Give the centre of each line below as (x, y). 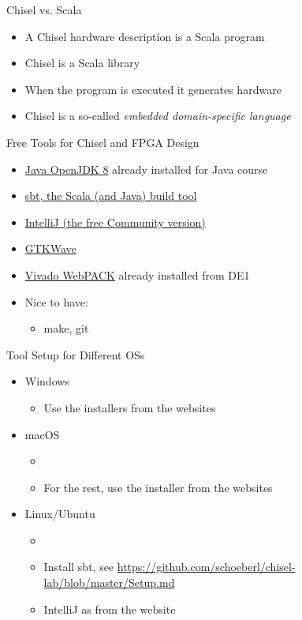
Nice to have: (56, 301)
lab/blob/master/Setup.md (109, 582)
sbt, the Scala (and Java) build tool (111, 195)
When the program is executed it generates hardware (153, 89)
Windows (47, 381)
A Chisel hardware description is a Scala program (145, 36)
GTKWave (50, 248)
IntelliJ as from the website (110, 609)
